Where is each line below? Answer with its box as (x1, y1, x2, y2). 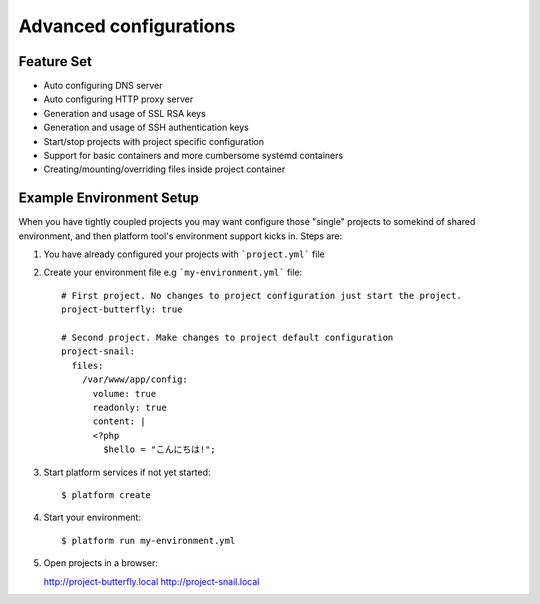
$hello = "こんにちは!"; (103, 444, 217, 455)
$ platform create (61, 489, 152, 500)
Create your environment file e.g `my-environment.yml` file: (43, 266, 303, 279)
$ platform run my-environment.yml (61, 535, 236, 546)
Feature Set (18, 53, 92, 70)
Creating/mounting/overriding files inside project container (43, 163, 286, 175)
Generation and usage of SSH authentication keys (43, 121, 249, 134)
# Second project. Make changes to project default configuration (61, 332, 394, 344)
